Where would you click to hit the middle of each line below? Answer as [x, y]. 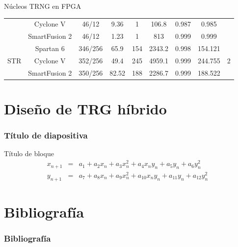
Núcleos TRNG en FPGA [43, 6]
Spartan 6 [50, 48]
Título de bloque [29, 153]
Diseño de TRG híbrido [85, 109]
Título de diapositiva [46, 135]
